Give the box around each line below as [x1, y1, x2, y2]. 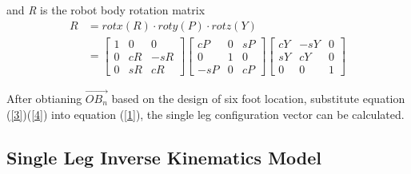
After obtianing [6, 89, 82, 106]
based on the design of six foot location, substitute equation [111, 89, 405, 106]
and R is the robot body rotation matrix [6, 2, 205, 18]
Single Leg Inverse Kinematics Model [6, 144, 322, 169]
